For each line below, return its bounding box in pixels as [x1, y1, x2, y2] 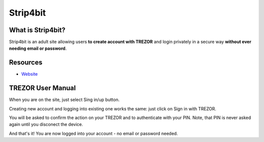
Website [21, 71, 38, 77]
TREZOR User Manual [9, 84, 76, 92]
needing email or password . [9, 45, 67, 51]
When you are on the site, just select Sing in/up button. [9, 97, 120, 102]
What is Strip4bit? [9, 26, 66, 34]
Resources [9, 59, 43, 67]
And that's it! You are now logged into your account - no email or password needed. [9, 130, 178, 136]
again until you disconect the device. [9, 122, 83, 127]
